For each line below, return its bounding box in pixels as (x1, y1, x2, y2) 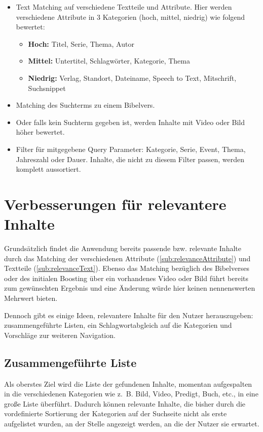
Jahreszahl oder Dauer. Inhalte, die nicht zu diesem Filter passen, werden (16, 153, 245, 164)
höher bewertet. (16, 127, 65, 137)
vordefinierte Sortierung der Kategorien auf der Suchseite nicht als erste (4, 408, 227, 419)
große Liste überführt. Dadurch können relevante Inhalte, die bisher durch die (4, 398, 246, 409)
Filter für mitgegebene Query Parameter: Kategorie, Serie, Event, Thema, (16, 143, 246, 154)
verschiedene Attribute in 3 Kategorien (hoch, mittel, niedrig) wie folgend (16, 11, 245, 22)
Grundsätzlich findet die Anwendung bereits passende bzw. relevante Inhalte (4, 243, 241, 254)
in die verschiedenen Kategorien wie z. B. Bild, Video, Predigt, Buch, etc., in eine (4, 388, 258, 399)
